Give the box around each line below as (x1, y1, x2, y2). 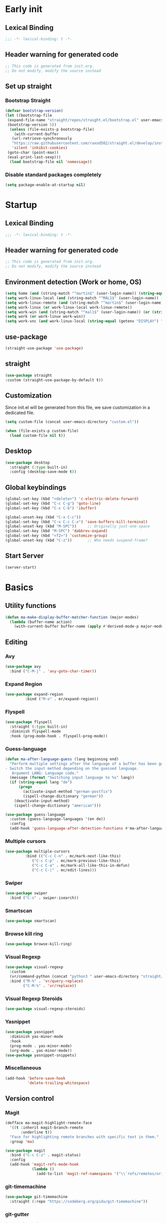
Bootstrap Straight (5, 97, 51, 104)
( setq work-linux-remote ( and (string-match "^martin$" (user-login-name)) (5, 300, 166, 305)
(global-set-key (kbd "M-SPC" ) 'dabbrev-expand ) (5, 529, 108, 534)
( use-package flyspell (5, 720, 52, 725)
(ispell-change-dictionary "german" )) (23, 794, 103, 799)
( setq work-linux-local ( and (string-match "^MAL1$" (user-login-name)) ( (5, 295, 164, 300)
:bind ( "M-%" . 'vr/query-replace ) (9, 979, 83, 984)
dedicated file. (5, 410, 35, 416)
